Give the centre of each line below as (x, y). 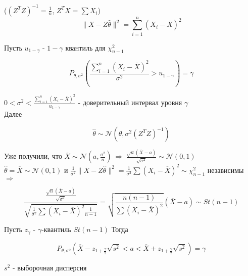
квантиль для (85, 47)
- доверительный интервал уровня (130, 102)
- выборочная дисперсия (49, 267)
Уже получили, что (33, 156)
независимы (226, 170)
